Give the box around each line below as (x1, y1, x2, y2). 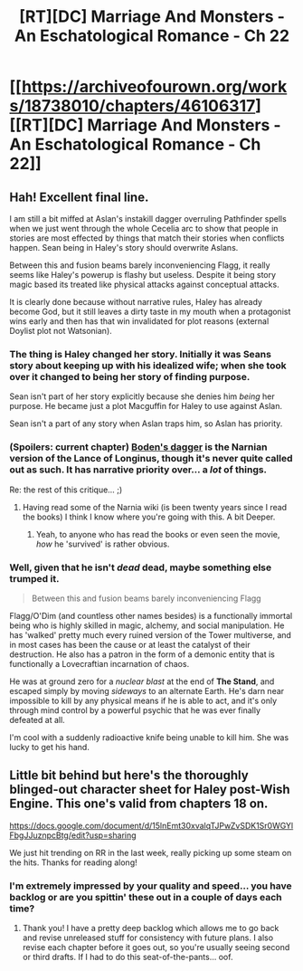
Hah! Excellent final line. (9, 189, 149, 205)
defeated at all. (9, 714, 65, 725)
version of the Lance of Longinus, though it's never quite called (9, 452, 293, 465)
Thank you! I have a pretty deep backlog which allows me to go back (22, 923, 279, 933)
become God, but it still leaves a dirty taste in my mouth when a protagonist (9, 306, 291, 317)
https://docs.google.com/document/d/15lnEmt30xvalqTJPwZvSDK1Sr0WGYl (9, 820, 294, 831)
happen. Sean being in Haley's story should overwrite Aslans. (9, 243, 239, 252)
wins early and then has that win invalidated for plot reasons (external (9, 316, 270, 327)
